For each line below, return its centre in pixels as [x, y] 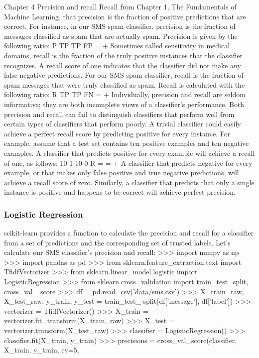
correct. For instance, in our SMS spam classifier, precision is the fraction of [120, 26]
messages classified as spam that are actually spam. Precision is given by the [121, 36]
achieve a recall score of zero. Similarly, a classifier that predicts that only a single [129, 182]
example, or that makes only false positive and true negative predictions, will [122, 173]
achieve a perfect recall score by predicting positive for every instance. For [117, 133]
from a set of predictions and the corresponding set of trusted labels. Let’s [117, 242]
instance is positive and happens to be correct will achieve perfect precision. [120, 192]
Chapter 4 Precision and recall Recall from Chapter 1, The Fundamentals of [120, 6]
